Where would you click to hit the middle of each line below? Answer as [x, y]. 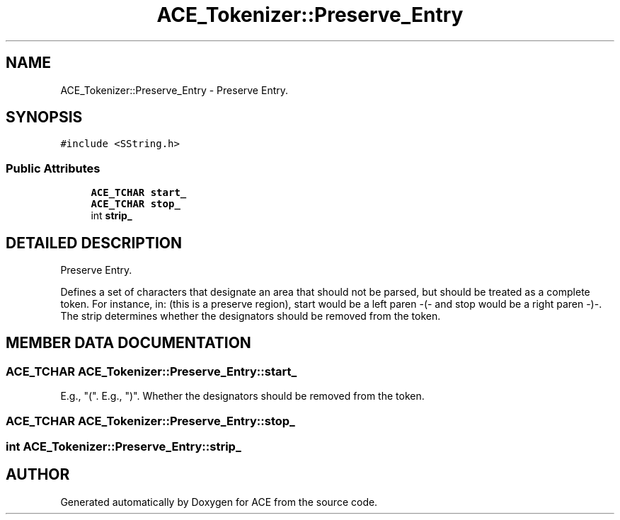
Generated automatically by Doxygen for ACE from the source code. [219, 502]
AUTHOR [38, 475]
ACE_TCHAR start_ [139, 193]
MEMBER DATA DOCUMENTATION [128, 343]
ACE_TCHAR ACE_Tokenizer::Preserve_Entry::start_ [151, 371]
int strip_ [111, 216]
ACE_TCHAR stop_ [136, 204]
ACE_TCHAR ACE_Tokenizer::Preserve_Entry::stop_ [150, 421]
